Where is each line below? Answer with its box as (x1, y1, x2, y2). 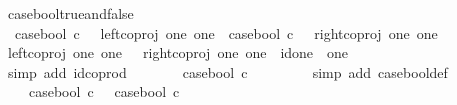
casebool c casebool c (28, 81, 180, 102)
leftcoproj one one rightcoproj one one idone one (7, 42, 349, 63)
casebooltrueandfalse (7, 3, 134, 23)
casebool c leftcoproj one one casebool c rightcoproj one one (14, 22, 438, 43)
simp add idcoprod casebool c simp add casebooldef (7, 61, 448, 82)
